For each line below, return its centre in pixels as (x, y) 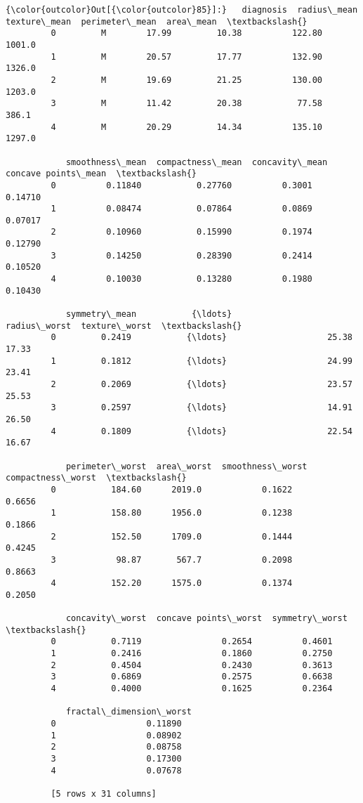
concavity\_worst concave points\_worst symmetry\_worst (206, 619)
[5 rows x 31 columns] (104, 794)
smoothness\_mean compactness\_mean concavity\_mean (197, 162)
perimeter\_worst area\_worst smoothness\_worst (186, 466)
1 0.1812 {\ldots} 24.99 (202, 361)
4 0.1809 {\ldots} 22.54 (202, 431)
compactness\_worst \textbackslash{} (96, 478)
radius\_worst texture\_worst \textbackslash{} (124, 326)
